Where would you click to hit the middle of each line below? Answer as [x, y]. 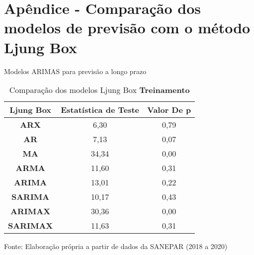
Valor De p [169, 110]
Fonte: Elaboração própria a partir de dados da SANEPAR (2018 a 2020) [116, 246]
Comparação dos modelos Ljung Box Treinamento [99, 90]
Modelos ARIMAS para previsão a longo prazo [75, 71]
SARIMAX [31, 226]
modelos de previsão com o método [127, 28]
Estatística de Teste [100, 110]
